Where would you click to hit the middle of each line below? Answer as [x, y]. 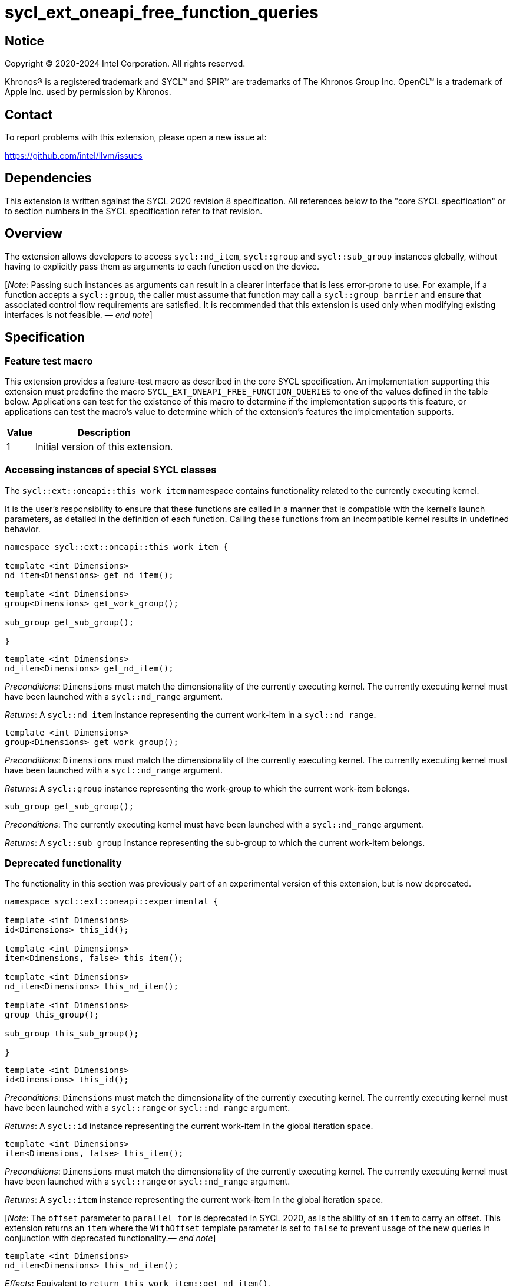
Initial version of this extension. [104, 446]
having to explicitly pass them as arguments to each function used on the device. [162, 266]
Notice [25, 41]
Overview [34, 234]
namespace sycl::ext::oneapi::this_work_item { [117, 547]
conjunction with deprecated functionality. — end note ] [110, 1238]
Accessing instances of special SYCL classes [111, 470]
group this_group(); [52, 1015]
